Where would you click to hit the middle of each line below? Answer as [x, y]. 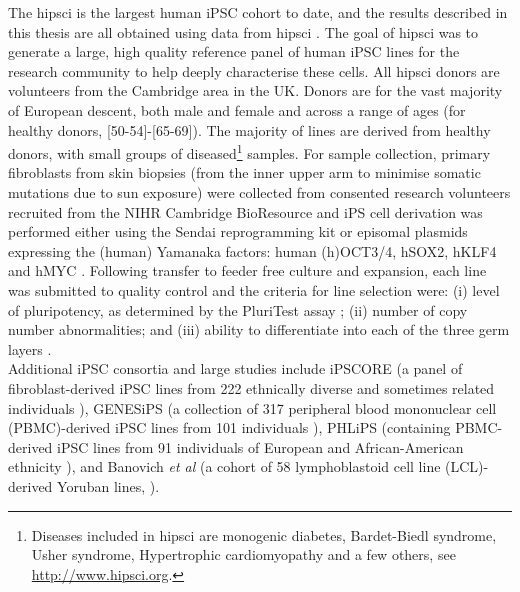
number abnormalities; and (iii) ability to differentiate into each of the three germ [259, 329]
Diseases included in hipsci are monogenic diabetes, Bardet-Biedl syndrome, [264, 534]
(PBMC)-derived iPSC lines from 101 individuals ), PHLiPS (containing [229, 427]
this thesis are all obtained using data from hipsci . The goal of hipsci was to [243, 31]
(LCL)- [467, 466]
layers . [30, 348]
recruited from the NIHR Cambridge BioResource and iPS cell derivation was [245, 211]
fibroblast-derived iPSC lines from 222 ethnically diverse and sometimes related [251, 387]
